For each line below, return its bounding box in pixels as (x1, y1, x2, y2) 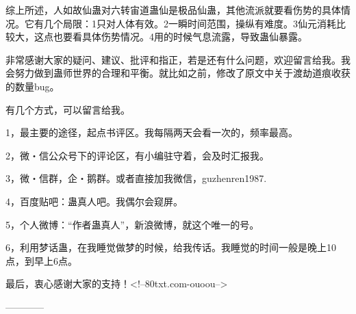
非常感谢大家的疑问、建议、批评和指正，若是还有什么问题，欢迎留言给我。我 (5, 52, 351, 66)
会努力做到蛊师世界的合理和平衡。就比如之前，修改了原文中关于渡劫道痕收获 (5, 66, 351, 80)
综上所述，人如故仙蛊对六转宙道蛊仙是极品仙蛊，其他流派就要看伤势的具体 (5, 3, 341, 16)
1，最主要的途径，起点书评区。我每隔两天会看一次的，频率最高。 (5, 125, 298, 140)
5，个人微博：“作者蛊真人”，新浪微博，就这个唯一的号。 (5, 217, 259, 231)
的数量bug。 (5, 79, 60, 93)
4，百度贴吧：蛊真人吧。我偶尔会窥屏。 (5, 194, 183, 208)
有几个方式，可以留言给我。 (5, 102, 130, 116)
